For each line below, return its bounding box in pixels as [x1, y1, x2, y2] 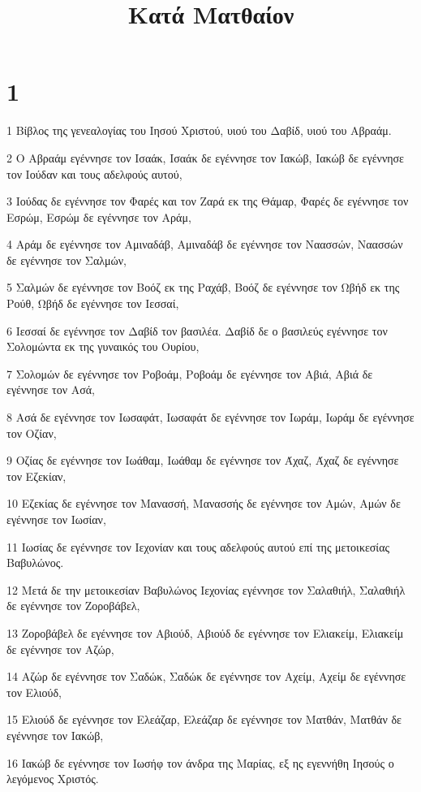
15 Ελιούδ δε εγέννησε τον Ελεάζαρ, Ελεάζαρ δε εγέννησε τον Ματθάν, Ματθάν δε [6, 711, 402, 728]
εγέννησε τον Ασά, [6, 381, 95, 398]
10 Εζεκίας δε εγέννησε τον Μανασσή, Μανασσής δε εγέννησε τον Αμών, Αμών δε [6, 495, 401, 512]
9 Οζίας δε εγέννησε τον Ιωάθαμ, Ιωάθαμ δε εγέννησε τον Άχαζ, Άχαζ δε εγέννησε [6, 452, 399, 469]
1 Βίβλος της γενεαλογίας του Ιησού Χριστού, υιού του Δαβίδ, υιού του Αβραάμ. [6, 122, 392, 139]
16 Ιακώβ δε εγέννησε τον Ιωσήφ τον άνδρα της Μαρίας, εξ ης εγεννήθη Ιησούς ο [6, 754, 394, 771]
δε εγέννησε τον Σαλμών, [6, 251, 127, 268]
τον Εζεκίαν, [6, 467, 67, 484]
